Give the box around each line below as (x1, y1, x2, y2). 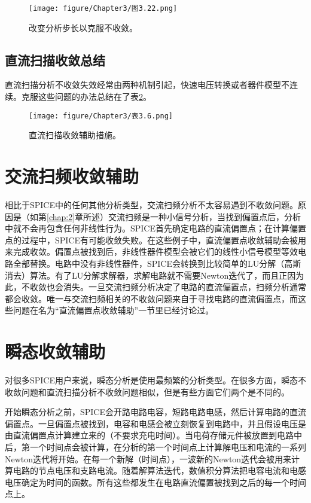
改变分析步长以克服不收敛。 (29, 21, 138, 33)
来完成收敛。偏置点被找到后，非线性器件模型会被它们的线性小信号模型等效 (5, 245, 298, 258)
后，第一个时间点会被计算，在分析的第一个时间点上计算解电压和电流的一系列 (5, 441, 306, 453)
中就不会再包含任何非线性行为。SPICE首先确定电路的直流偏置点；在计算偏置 (5, 222, 307, 234)
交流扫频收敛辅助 (5, 164, 139, 188)
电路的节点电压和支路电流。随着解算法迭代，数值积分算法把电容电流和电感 (13, 464, 306, 477)
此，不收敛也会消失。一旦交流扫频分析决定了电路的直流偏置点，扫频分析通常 (5, 281, 306, 293)
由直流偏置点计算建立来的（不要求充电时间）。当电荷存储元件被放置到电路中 (5, 429, 302, 441)
